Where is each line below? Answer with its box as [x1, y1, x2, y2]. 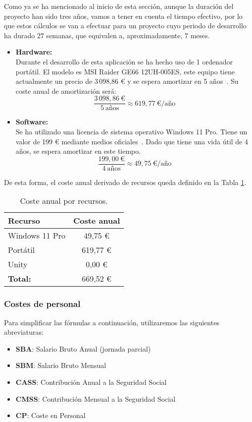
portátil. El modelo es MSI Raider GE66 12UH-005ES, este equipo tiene [15, 66, 235, 76]
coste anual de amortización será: [15, 85, 116, 96]
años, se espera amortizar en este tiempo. [15, 146, 141, 156]
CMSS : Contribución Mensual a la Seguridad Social [15, 393, 176, 404]
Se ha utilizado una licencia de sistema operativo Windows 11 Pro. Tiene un [15, 126, 248, 136]
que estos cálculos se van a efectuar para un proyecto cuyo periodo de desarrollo [4, 20, 247, 31]
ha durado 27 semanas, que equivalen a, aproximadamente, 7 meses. [4, 30, 210, 40]
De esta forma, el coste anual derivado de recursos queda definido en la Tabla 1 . [4, 177, 247, 187]
